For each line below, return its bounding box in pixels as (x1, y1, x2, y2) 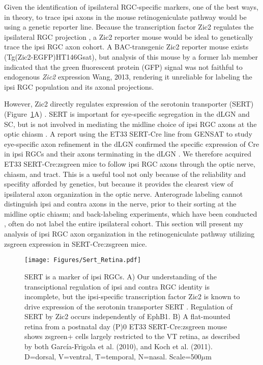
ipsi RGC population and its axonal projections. (4, 81, 154, 92)
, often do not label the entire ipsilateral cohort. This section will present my (4, 218, 244, 229)
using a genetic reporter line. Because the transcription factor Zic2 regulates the (4, 21, 254, 32)
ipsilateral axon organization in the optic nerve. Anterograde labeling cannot (4, 188, 243, 199)
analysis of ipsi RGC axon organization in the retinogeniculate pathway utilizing (4, 228, 255, 239)
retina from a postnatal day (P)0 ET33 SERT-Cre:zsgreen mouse (24, 321, 227, 331)
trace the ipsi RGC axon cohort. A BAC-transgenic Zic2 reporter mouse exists (4, 41, 249, 52)
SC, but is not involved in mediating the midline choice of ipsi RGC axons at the (4, 118, 257, 129)
